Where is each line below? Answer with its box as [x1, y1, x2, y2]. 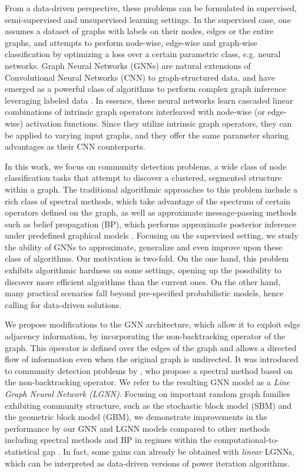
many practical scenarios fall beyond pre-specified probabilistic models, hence [5, 287, 284, 299]
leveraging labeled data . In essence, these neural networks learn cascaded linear [5, 94, 293, 106]
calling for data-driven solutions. [5, 298, 122, 310]
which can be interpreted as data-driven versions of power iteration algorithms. [5, 457, 290, 469]
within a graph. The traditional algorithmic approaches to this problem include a [5, 183, 298, 195]
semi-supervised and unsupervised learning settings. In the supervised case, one [5, 13, 291, 25]
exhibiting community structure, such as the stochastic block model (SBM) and [5, 399, 292, 411]
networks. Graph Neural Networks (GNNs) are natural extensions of [5, 59, 251, 71]
